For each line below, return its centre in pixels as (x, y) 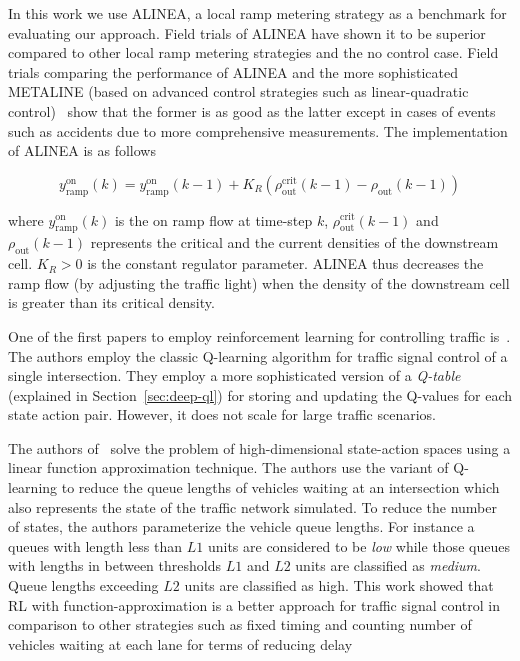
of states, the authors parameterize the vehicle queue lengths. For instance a (241, 526)
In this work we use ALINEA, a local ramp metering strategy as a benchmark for (257, 13)
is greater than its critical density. (111, 302)
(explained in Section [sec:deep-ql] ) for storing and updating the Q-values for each (260, 394)
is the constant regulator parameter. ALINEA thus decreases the (285, 263)
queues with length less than (95, 545)
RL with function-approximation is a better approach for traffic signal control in (254, 604)
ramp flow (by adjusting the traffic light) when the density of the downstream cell (259, 282)
